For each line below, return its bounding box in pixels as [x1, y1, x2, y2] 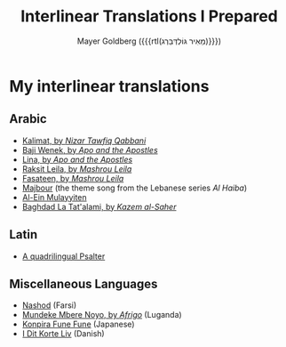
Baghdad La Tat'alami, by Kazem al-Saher [21, 201, 177, 212]
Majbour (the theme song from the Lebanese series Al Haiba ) [21, 182, 248, 193]
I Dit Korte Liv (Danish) [21, 328, 105, 339]
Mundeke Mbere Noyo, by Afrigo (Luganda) [21, 310, 182, 320]
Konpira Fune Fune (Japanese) [21, 319, 135, 330]
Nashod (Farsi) [21, 300, 77, 311]
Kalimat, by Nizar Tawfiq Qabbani [21, 135, 147, 146]
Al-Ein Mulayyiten [21, 191, 87, 202]
